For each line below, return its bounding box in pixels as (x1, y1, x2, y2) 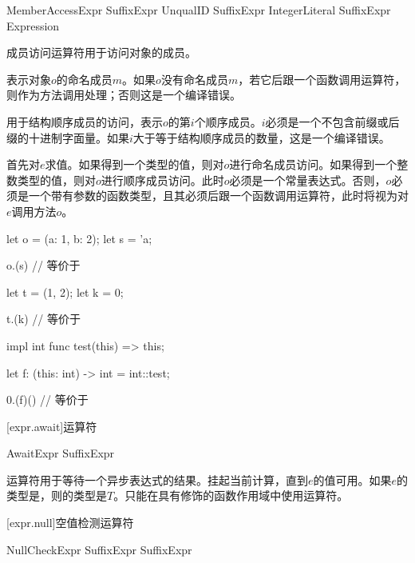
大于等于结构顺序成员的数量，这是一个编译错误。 (132, 129, 390, 146)
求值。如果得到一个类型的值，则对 (45, 156, 224, 173)
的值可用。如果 (313, 471, 392, 488)
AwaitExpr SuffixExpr (6, 445, 115, 461)
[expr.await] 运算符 (6, 417, 97, 434)
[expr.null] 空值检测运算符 (6, 514, 134, 531)
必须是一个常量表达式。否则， (229, 171, 386, 188)
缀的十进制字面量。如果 (6, 129, 129, 146)
